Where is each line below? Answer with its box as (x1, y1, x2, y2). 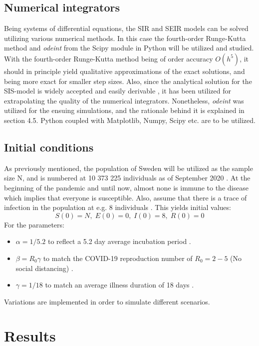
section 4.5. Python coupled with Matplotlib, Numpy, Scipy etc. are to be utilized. (4, 114, 256, 125)
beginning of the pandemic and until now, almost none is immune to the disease (4, 182, 249, 192)
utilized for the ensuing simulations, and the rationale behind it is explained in (4, 105, 245, 115)
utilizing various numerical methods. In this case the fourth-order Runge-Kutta (4, 32, 246, 43)
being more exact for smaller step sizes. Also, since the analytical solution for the (4, 75, 252, 86)
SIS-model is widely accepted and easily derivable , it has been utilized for (4, 85, 231, 96)
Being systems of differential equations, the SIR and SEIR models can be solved (4, 23, 249, 33)
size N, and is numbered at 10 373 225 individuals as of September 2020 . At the (4, 172, 251, 183)
